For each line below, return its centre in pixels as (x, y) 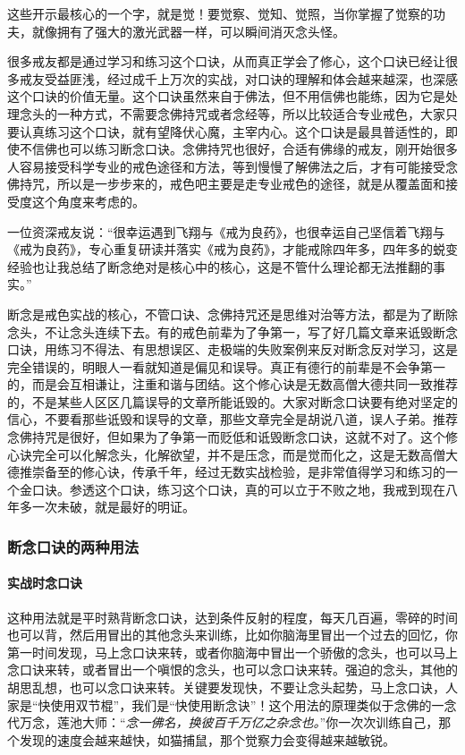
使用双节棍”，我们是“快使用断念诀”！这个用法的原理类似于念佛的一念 (254, 704)
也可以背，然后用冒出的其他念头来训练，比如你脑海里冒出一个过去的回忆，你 (232, 635)
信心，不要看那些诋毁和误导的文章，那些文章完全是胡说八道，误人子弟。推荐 (232, 419)
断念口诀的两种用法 (73, 546)
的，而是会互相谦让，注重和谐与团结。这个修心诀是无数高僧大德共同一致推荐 (232, 384)
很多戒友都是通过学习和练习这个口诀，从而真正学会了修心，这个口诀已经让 (226, 61)
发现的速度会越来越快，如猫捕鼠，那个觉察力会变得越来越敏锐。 (207, 739)
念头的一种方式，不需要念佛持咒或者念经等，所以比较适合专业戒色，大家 (232, 113)
